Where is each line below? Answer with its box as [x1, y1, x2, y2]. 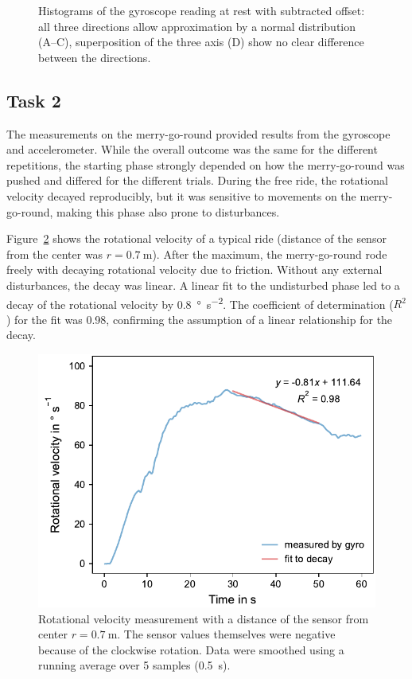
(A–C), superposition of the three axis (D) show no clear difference [38, 33, 364, 50]
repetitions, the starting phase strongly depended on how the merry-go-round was [6, 156, 405, 173]
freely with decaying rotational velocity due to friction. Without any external [6, 261, 383, 278]
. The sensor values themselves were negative [117, 626, 336, 642]
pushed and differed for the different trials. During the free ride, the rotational [6, 172, 388, 189]
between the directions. [38, 49, 151, 65]
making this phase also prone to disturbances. [56, 203, 280, 220]
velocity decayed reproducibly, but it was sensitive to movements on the [6, 187, 356, 204]
